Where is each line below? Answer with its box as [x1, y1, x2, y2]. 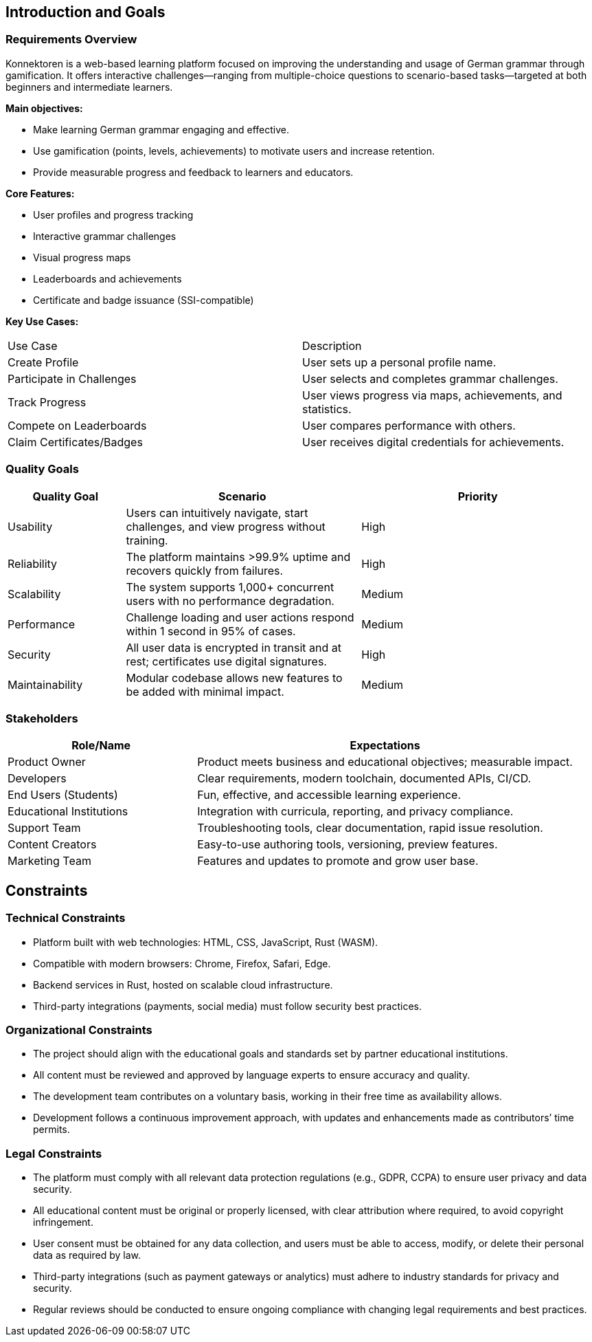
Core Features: [5, 187, 75, 199]
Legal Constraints [5, 1146, 102, 1160]
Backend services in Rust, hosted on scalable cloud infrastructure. [33, 978, 333, 991]
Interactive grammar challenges [33, 230, 177, 242]
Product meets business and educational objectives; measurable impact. [197, 755, 573, 769]
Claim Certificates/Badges [8, 434, 143, 449]
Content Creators [8, 837, 97, 852]
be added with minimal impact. [126, 684, 284, 698]
